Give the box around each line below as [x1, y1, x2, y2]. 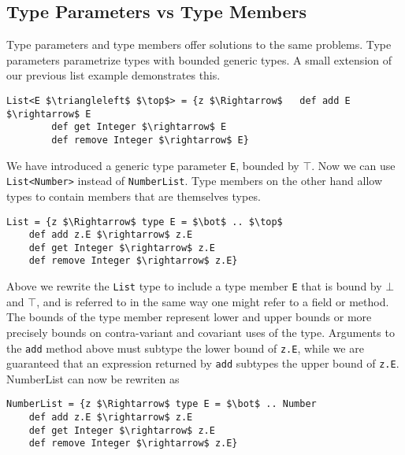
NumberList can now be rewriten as [6, 370, 180, 387]
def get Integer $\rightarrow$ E [51, 121, 227, 133]
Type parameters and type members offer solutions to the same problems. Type [6, 36, 392, 53]
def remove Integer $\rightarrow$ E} [51, 134, 249, 146]
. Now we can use [311, 157, 396, 173]
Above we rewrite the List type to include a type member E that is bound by [6, 278, 382, 294]
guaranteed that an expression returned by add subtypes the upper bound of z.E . [6, 355, 399, 372]
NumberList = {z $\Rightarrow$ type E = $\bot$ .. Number [6, 398, 317, 410]
